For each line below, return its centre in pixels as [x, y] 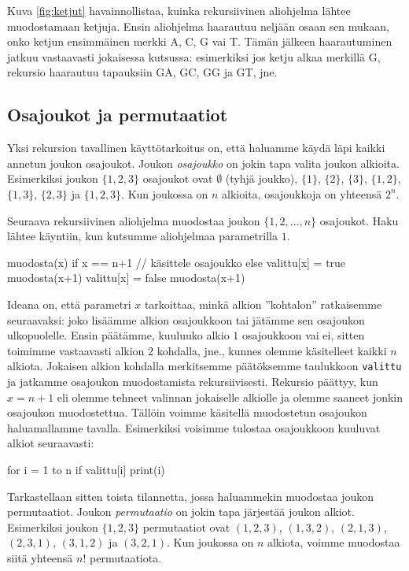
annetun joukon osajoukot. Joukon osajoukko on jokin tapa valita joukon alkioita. [203, 163]
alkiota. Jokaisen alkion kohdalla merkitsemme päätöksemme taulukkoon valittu [204, 366]
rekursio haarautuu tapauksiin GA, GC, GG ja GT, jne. [142, 72]
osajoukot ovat [178, 178]
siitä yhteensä [40, 557]
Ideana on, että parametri [69, 304]
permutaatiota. [126, 557]
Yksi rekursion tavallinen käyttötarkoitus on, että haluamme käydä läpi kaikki [196, 148]
